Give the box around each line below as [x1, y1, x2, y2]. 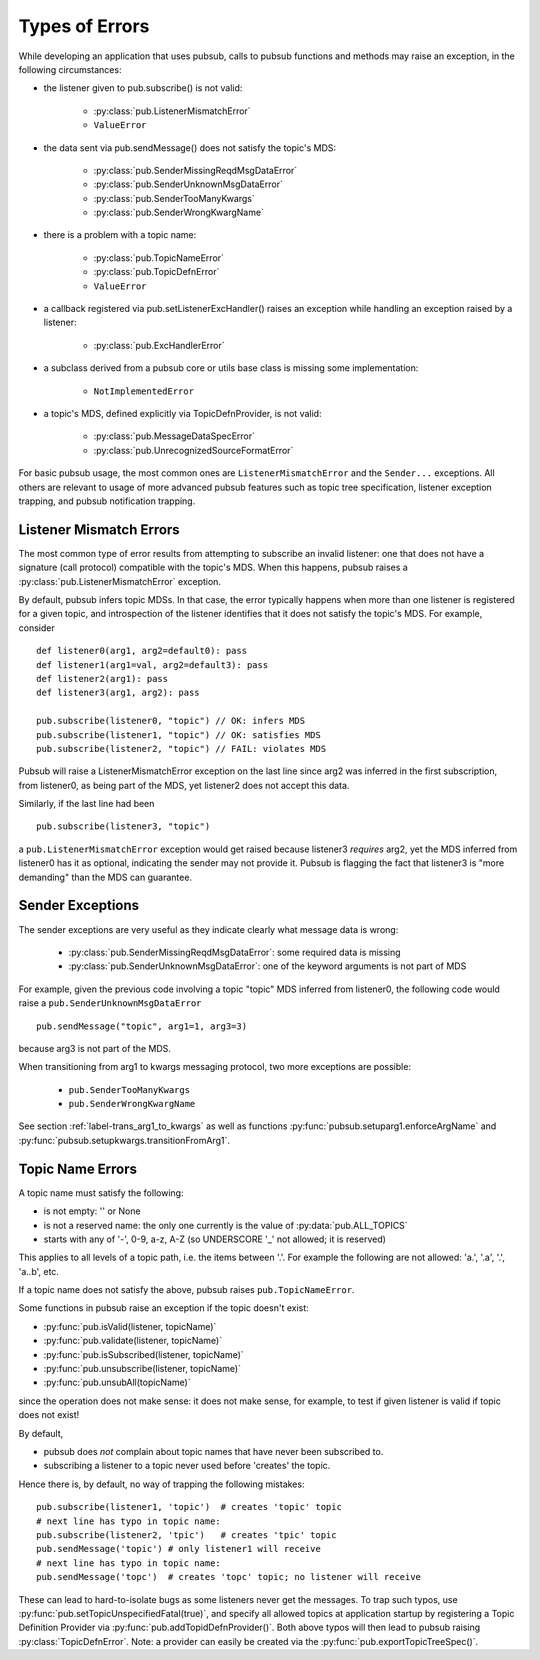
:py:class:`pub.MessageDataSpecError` [93, 430, 255, 442]
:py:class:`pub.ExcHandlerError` [93, 339, 225, 351]
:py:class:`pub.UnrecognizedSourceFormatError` [93, 444, 294, 456]
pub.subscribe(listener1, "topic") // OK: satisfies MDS [36, 729, 322, 740]
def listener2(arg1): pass [36, 673, 169, 684]
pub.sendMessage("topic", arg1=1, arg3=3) [36, 1020, 248, 1032]
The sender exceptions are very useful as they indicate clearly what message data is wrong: [18, 923, 399, 935]
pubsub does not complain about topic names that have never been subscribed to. [43, 1446, 384, 1457]
